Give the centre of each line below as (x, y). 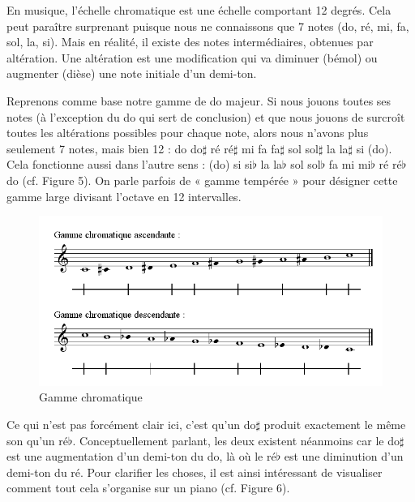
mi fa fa (261, 148)
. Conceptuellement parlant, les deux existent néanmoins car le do (236, 440)
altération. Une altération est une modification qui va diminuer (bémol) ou (192, 57)
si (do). (374, 148)
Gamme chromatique (91, 397)
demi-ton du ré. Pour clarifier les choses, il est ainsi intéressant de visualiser (195, 472)
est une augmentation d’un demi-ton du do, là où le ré (141, 456)
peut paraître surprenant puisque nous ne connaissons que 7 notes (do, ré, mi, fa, (208, 26)
